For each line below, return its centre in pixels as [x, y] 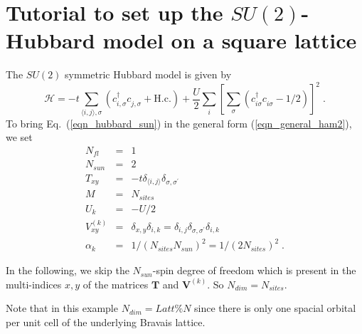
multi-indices [34, 284]
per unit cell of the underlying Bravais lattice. [106, 322]
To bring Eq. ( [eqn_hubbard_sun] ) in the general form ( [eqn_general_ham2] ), [179, 123]
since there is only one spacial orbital [275, 308]
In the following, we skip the [68, 270]
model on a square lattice [230, 40]
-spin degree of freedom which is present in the [254, 270]
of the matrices [116, 284]
